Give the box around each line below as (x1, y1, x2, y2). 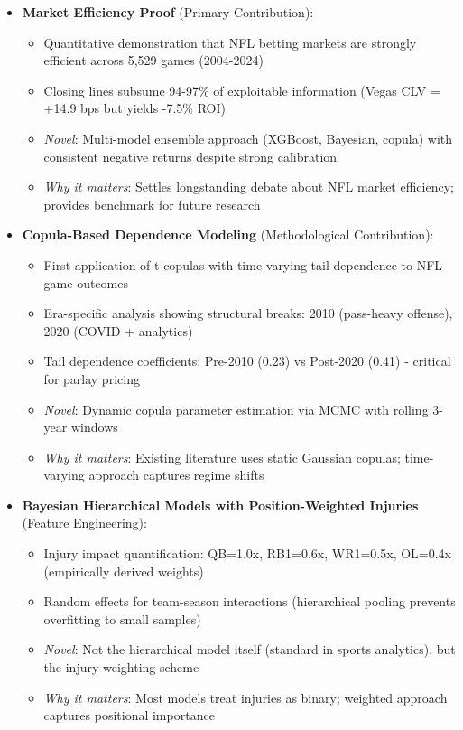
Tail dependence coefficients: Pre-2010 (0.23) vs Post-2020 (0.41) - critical (43, 351, 451, 370)
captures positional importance (43, 706, 215, 725)
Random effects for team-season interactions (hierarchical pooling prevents (43, 592, 456, 611)
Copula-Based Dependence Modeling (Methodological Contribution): (22, 225, 434, 244)
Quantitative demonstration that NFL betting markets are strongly (43, 33, 417, 51)
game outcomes (43, 273, 128, 292)
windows (70, 417, 118, 436)
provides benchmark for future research (43, 194, 261, 213)
